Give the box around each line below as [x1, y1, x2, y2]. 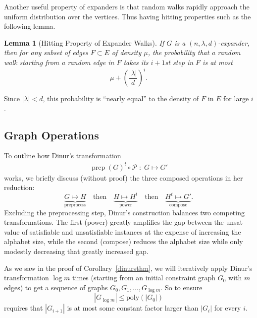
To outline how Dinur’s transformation [4, 150, 121, 161]
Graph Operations [4, 127, 99, 142]
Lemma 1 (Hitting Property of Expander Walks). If [4, 37, 164, 48]
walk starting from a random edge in [4, 57, 114, 67]
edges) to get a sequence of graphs [4, 282, 108, 292]
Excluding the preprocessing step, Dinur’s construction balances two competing [4, 207, 245, 217]
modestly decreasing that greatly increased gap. [4, 246, 149, 256]
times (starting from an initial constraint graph [72, 272, 216, 283]
